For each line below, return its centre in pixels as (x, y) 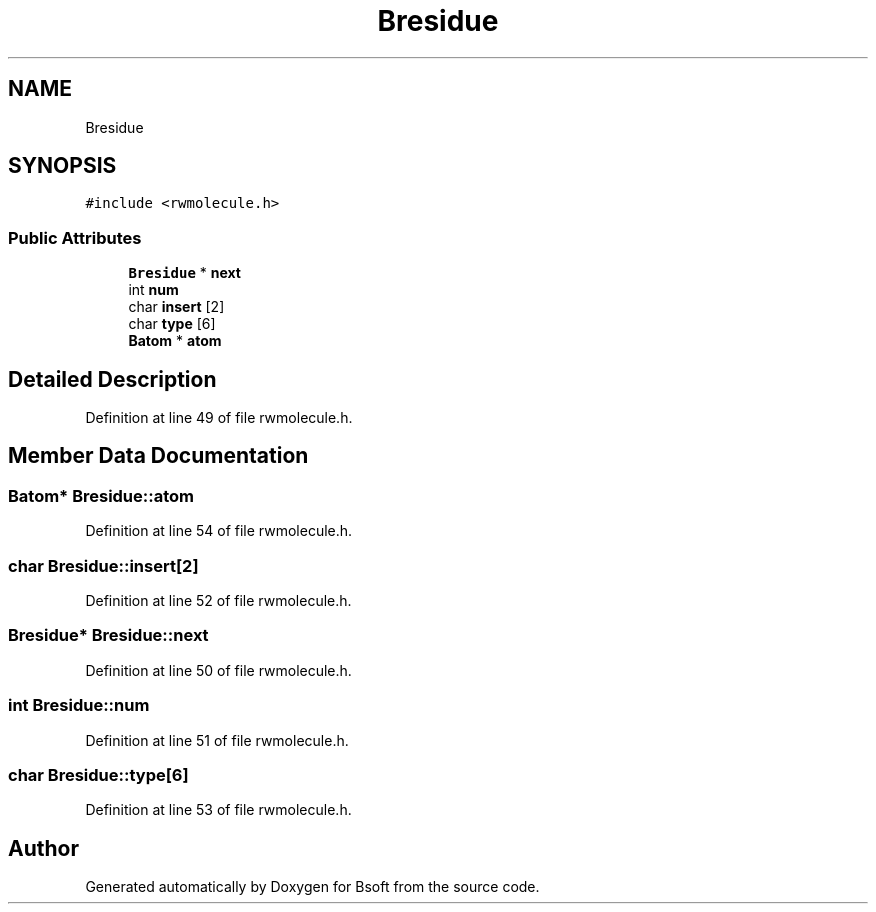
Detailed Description (112, 379)
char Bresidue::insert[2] (103, 565)
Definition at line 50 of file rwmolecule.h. (218, 670)
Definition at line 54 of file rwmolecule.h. (219, 531)
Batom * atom (175, 341)
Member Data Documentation (158, 456)
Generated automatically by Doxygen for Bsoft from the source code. (312, 887)
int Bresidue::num (79, 705)
